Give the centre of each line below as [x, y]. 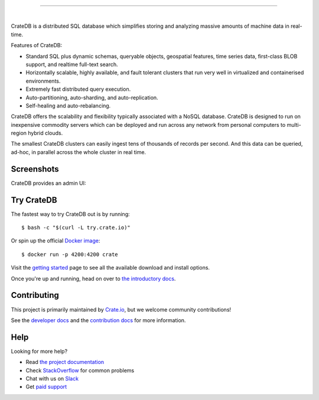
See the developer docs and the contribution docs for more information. [98, 320]
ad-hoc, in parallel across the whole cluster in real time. [79, 152]
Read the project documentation [65, 362]
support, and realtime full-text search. [72, 64]
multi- [294, 124]
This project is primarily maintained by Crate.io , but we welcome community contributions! [121, 309]
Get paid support [46, 387]
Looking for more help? [39, 351]
